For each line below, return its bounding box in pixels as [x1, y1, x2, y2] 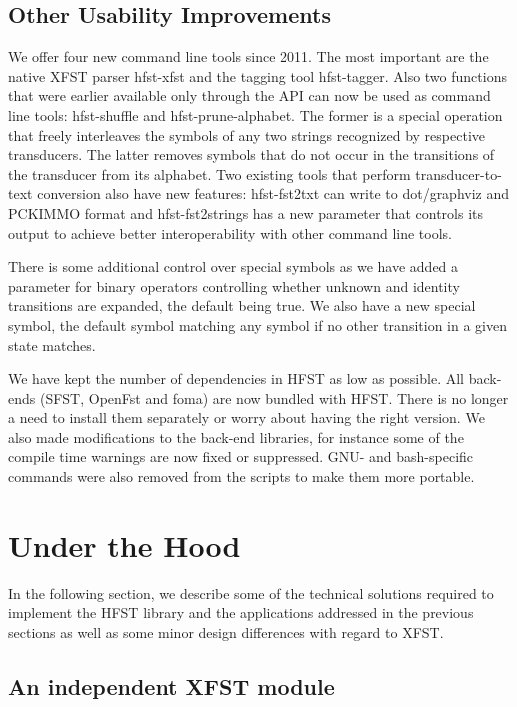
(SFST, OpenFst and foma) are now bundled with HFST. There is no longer [39, 387, 509, 408]
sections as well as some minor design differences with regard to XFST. [8, 621, 444, 642]
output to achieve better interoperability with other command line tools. [8, 222, 452, 243]
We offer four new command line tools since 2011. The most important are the [8, 46, 489, 67]
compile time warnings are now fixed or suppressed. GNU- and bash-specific [8, 446, 474, 467]
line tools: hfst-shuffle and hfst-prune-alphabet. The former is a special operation [8, 104, 503, 125]
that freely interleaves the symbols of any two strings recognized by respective [8, 124, 485, 145]
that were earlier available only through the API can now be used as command [8, 85, 491, 106]
